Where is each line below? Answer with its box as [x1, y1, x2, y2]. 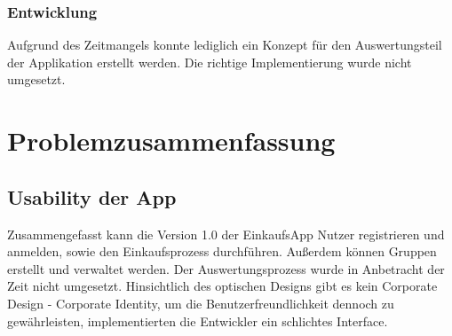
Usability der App [7, 183, 177, 210]
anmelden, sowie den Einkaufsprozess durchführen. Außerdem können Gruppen [7, 242, 437, 261]
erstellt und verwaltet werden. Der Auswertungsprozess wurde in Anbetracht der [7, 259, 445, 277]
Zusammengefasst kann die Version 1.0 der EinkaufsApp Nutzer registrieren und [7, 224, 445, 243]
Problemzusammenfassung [7, 122, 336, 159]
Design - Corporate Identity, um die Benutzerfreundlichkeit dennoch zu [7, 293, 394, 312]
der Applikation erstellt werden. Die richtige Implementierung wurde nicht [7, 52, 412, 71]
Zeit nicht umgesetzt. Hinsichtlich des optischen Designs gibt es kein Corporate [7, 277, 438, 295]
